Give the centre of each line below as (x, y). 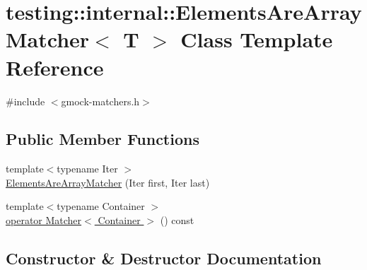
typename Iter (87, 169)
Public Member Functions (103, 139)
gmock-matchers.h (100, 101)
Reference (55, 67)
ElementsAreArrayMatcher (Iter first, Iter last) (108, 182)
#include (25, 101)
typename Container (101, 206)
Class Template (257, 39)
